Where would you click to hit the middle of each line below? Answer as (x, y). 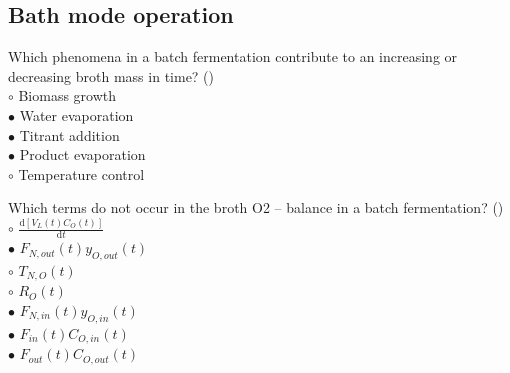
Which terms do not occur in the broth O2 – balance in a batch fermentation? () (256, 207)
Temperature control (81, 173)
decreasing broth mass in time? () (111, 75)
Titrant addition (69, 134)
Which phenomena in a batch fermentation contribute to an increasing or (233, 56)
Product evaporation (82, 154)
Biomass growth (67, 95)
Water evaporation (76, 114)
